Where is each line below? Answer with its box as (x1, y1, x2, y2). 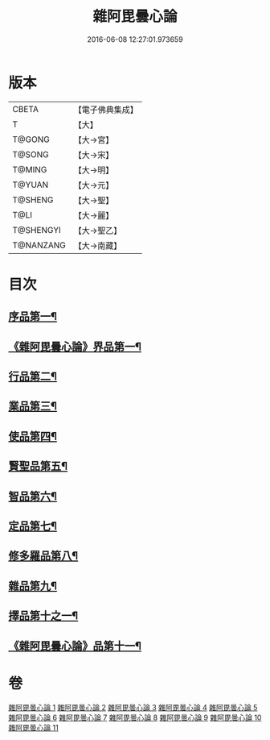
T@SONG (12, 148, 50, 160)
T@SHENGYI (12, 224, 62, 235)
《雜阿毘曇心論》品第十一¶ (8, 638, 142, 653)
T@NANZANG (12, 239, 67, 251)
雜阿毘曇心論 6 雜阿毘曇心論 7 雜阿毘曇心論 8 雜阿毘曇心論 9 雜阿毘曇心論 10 (8, 713, 262, 722)
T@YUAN (12, 179, 49, 190)
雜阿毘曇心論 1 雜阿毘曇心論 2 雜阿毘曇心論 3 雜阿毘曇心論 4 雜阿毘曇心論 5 (8, 702, 258, 712)
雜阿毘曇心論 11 (8, 722, 59, 732)
